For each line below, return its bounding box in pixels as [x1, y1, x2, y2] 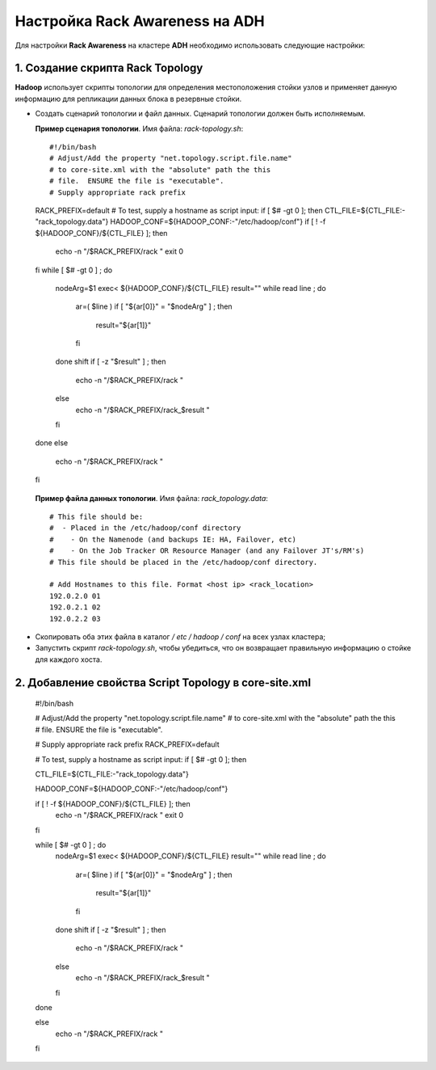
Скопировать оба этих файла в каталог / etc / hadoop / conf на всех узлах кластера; [35, 631, 326, 642]
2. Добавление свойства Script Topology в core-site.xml [15, 676, 311, 689]
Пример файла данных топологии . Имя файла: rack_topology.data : [35, 493, 268, 503]
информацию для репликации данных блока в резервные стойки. [15, 94, 242, 103]
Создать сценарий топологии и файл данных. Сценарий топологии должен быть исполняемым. [35, 109, 367, 119]
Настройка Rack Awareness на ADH [15, 12, 266, 30]
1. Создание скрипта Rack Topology [15, 61, 203, 75]
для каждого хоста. [35, 655, 103, 664]
